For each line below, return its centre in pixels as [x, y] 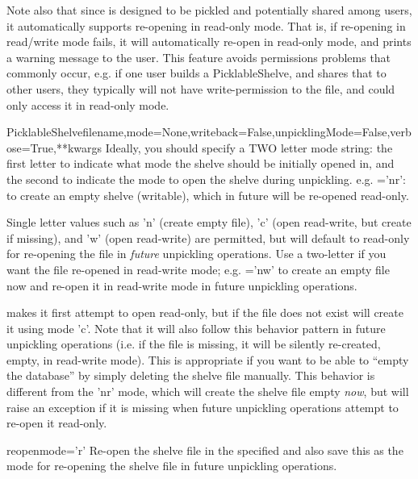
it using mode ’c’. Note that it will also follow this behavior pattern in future [196, 328]
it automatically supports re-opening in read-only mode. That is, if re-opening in [206, 25]
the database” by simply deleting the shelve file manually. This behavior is [191, 375]
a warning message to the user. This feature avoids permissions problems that [199, 57]
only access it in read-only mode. [88, 104]
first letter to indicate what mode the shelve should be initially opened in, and [201, 163]
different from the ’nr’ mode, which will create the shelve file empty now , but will [208, 392]
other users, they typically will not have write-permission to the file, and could [201, 88]
